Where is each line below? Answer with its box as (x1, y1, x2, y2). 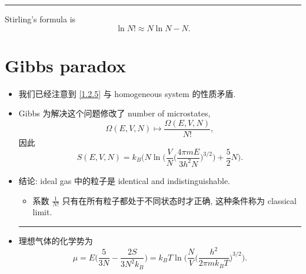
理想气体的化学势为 (18, 234, 93, 246)
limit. (32, 206, 52, 218)
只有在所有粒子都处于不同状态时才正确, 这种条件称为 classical (62, 194, 297, 206)
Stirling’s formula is (5, 13, 76, 25)
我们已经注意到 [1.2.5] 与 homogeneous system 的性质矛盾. (18, 87, 236, 99)
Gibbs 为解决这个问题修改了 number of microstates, (18, 107, 211, 119)
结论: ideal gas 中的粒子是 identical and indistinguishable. (18, 174, 231, 186)
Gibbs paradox (5, 53, 127, 77)
